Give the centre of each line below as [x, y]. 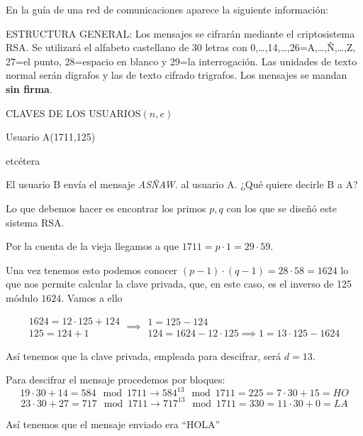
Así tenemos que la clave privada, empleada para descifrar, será [144, 355]
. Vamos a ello [92, 297]
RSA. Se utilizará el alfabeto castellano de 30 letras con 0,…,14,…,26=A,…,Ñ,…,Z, [181, 47]
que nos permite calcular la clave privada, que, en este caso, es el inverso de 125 [179, 284]
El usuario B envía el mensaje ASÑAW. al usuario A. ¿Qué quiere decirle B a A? [182, 184]
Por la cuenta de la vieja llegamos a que [93, 246]
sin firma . [29, 88]
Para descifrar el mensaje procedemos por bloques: [116, 380]
